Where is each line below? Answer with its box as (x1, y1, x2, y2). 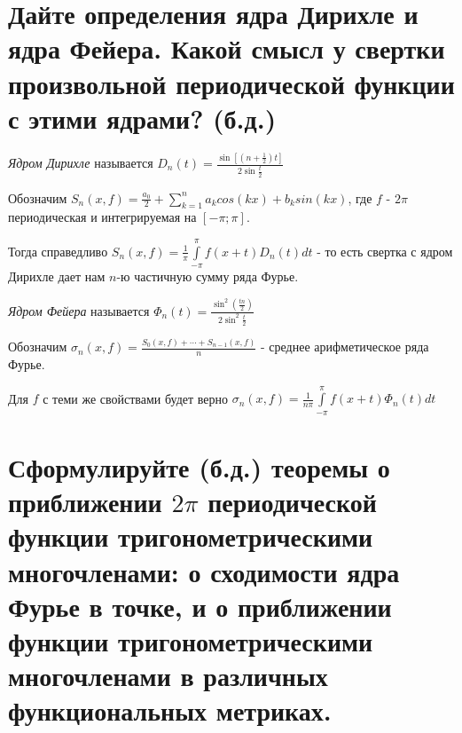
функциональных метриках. (8, 692, 332, 729)
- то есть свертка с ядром (317, 241, 453, 260)
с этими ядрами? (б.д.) (8, 99, 277, 136)
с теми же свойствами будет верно (43, 389, 229, 407)
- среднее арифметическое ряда (261, 337, 429, 356)
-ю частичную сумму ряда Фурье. (116, 267, 299, 286)
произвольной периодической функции (8, 65, 455, 101)
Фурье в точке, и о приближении (8, 587, 392, 624)
